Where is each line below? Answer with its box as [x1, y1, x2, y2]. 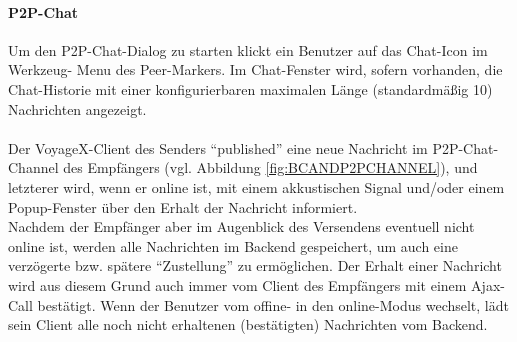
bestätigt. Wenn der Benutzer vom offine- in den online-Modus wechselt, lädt [37, 294, 509, 315]
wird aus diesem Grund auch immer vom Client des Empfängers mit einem [8, 274, 467, 295]
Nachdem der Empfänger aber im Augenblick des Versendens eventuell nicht [8, 216, 475, 237]
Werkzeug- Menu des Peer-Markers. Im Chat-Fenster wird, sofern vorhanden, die [8, 59, 503, 80]
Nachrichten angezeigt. [8, 98, 147, 119]
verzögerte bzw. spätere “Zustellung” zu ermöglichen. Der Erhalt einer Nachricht [8, 255, 502, 276]
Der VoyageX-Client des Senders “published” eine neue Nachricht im [8, 137, 428, 158]
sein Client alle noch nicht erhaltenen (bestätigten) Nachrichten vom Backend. [8, 314, 488, 335]
